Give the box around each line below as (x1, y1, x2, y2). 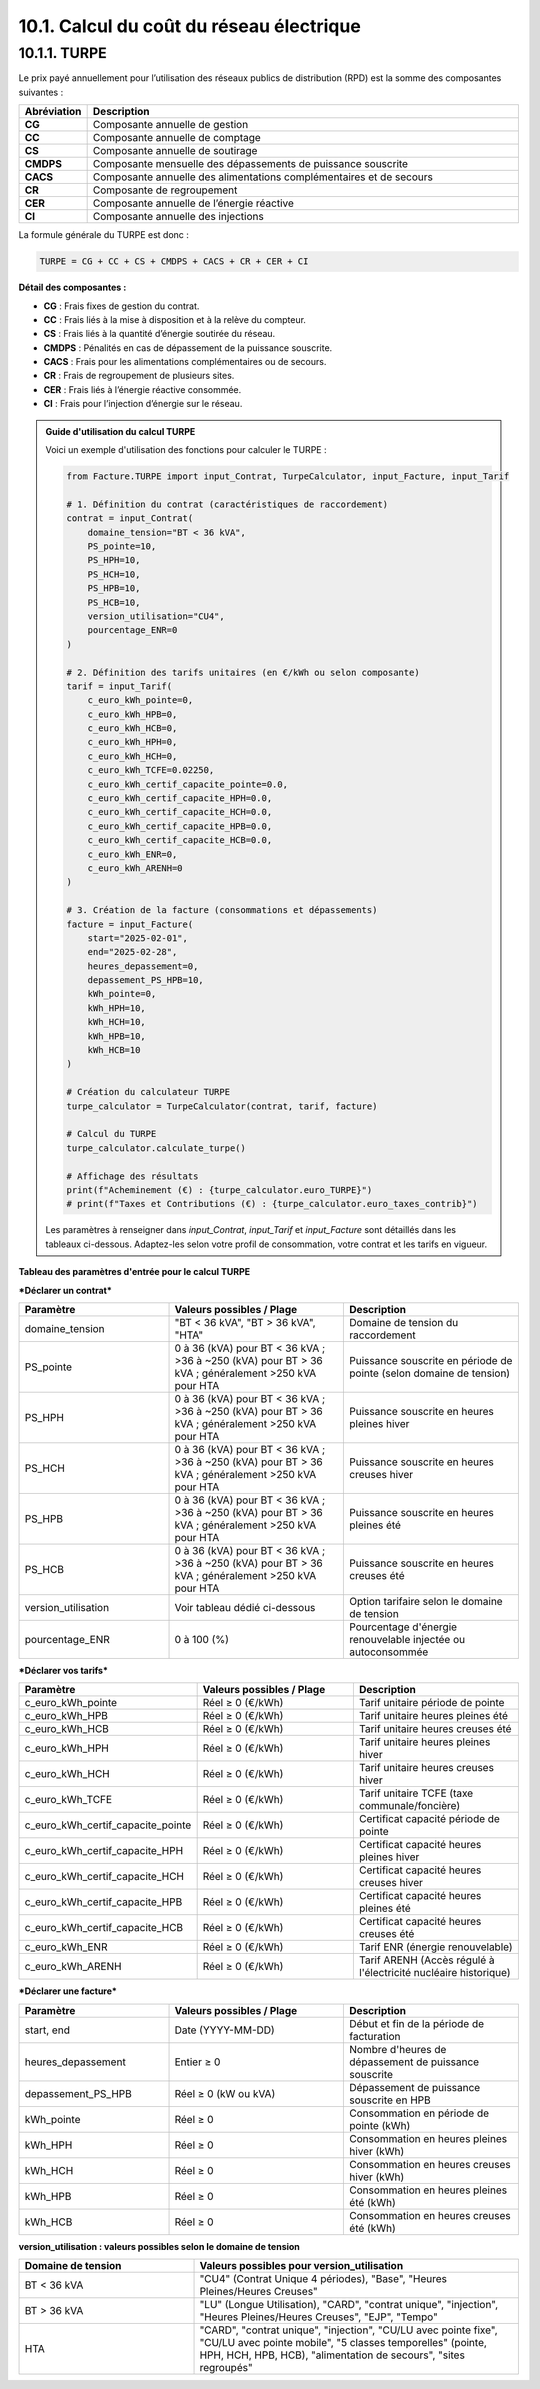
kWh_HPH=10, (87, 1002, 147, 1014)
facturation (349, 2029, 401, 2043)
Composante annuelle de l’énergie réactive (92, 196, 295, 210)
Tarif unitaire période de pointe (358, 1696, 505, 1710)
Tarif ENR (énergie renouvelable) (358, 1940, 514, 1954)
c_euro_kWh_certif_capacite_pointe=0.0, (87, 778, 289, 790)
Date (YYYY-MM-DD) (174, 2023, 275, 2037)
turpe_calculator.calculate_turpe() (66, 1142, 247, 1154)
